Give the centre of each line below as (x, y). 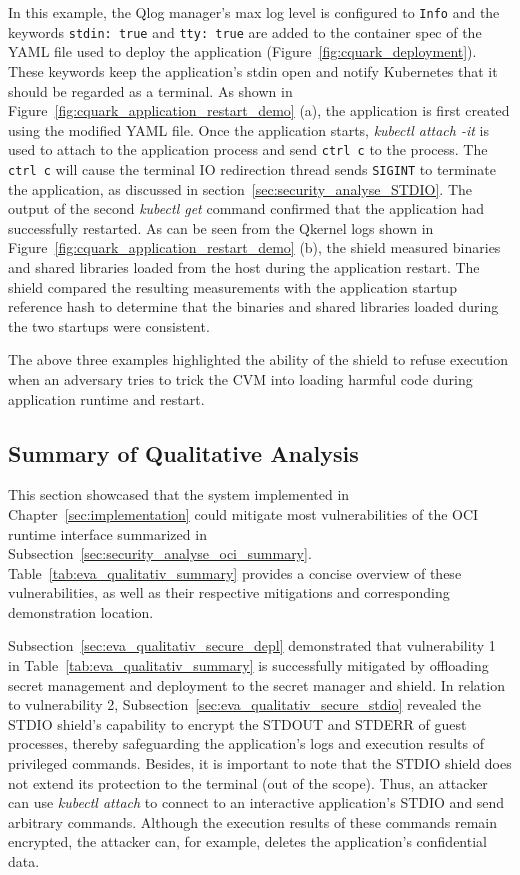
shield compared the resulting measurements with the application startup (232, 286)
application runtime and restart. (106, 398)
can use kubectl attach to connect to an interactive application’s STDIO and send (256, 802)
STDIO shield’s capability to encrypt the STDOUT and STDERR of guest (237, 723)
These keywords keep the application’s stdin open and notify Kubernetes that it (253, 70)
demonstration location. (81, 611)
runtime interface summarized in (107, 533)
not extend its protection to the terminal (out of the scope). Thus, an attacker (248, 782)
